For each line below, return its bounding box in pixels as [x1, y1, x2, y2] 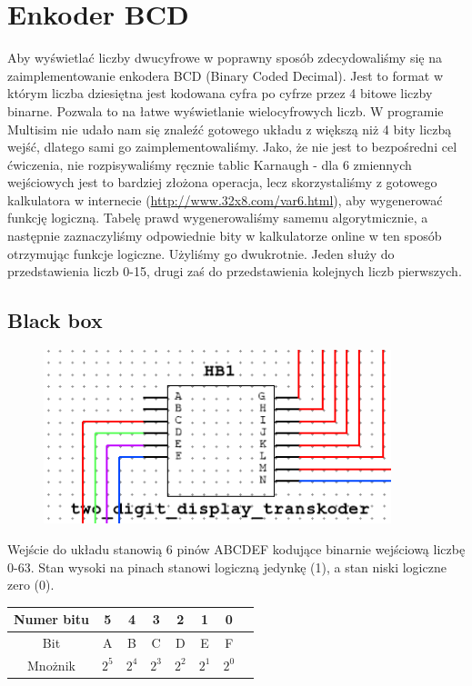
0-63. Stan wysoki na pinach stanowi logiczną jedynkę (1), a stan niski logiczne [7, 557, 447, 576]
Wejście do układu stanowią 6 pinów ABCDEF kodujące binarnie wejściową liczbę [7, 539, 466, 558]
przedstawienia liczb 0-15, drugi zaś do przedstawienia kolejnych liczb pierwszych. [7, 262, 462, 281]
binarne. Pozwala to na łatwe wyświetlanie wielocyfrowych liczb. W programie [7, 101, 444, 120]
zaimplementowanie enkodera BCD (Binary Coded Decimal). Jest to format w [7, 65, 444, 85]
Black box [7, 306, 103, 334]
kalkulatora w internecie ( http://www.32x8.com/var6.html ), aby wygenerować [7, 190, 443, 209]
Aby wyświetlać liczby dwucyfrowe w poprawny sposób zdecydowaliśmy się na [7, 48, 442, 67]
